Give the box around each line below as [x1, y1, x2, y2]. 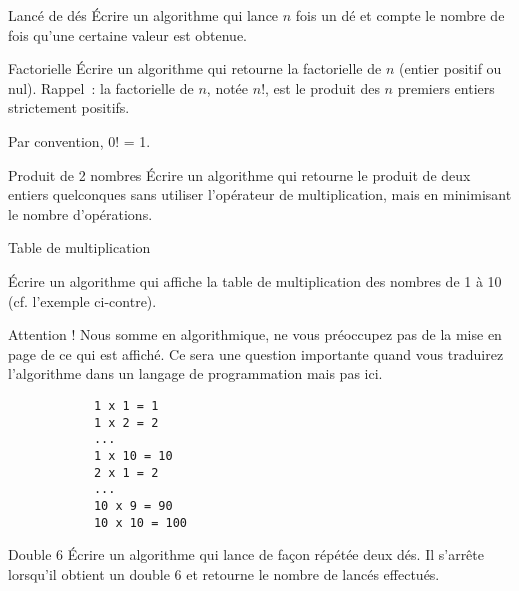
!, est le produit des [261, 77, 380, 98]
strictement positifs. [8, 97, 130, 118]
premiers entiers [397, 77, 495, 98]
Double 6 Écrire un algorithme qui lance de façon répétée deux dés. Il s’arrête [8, 544, 484, 565]
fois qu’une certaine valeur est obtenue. [8, 24, 248, 45]
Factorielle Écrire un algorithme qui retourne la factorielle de [8, 58, 382, 79]
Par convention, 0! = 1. [8, 130, 151, 151]
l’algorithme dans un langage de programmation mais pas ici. [8, 363, 383, 384]
